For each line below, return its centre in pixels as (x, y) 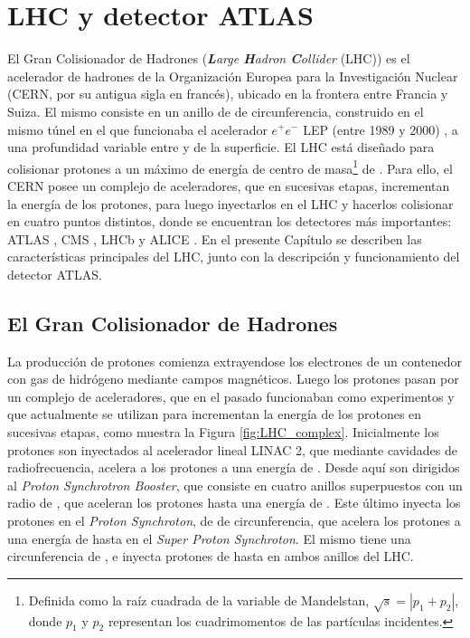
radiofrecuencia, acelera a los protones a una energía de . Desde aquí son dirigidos (234, 467)
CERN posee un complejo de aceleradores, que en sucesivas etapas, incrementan (229, 185)
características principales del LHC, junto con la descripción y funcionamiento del (234, 257)
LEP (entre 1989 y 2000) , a (381, 129)
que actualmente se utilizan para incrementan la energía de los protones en (215, 414)
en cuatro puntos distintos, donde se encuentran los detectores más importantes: (230, 221)
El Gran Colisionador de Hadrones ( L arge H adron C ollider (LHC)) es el (209, 58)
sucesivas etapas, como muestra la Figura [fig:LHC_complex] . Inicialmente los (223, 432)
